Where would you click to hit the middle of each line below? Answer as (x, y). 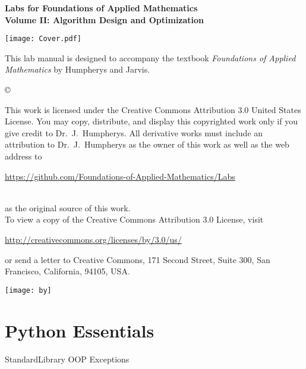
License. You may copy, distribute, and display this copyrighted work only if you (151, 121)
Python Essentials (80, 330)
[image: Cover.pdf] (43, 39)
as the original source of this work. (68, 207)
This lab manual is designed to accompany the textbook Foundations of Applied (150, 57)
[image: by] (28, 290)
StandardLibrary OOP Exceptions (67, 359)
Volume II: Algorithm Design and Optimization (105, 19)
